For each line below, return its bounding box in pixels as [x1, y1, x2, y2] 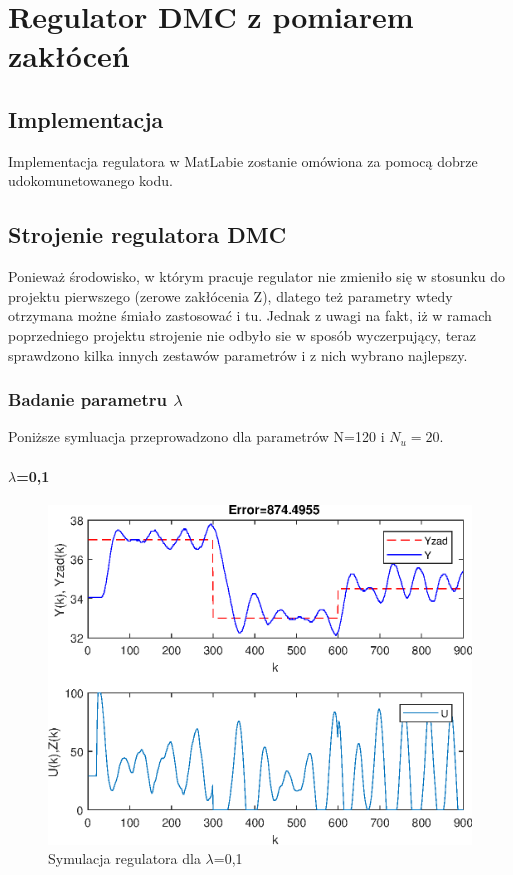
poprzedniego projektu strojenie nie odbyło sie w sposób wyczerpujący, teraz [8, 324, 477, 345]
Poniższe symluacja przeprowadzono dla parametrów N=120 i [8, 426, 385, 447]
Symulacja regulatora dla [48, 848, 201, 869]
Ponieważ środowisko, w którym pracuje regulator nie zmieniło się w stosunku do [8, 266, 506, 287]
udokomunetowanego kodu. [8, 170, 173, 191]
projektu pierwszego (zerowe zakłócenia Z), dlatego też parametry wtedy [8, 285, 453, 306]
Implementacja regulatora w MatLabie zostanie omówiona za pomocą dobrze [8, 150, 478, 171]
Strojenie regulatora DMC [8, 219, 287, 250]
